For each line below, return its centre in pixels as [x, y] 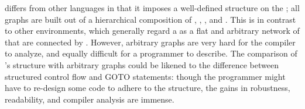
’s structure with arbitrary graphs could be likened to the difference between [142, 64]
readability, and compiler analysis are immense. [90, 99]
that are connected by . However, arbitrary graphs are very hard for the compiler [150, 42]
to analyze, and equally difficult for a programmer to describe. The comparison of [151, 53]
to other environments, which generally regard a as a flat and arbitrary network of [152, 31]
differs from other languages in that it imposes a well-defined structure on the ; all [152, 8]
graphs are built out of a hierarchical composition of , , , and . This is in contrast [150, 19]
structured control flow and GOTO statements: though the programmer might [145, 76]
